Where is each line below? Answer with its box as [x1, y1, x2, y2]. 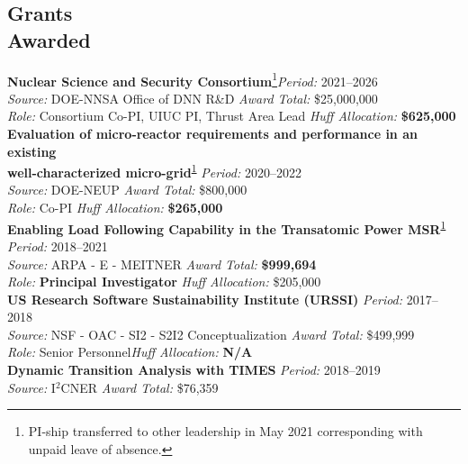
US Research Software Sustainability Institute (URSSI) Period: [7, 289, 403, 308]
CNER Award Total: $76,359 [60, 378, 219, 396]
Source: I [7, 378, 56, 396]
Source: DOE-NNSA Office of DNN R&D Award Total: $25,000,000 [7, 88, 378, 107]
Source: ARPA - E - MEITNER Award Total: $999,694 [7, 254, 317, 273]
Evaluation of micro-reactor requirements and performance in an [7, 124, 418, 143]
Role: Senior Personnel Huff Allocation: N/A [7, 342, 253, 361]
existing [7, 141, 57, 160]
